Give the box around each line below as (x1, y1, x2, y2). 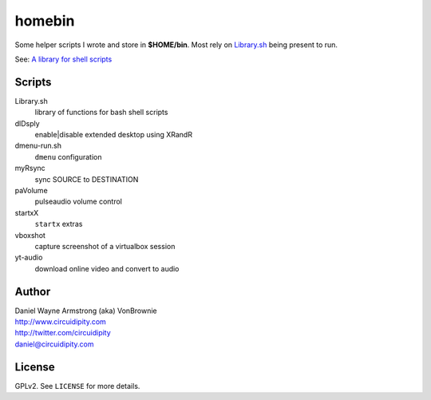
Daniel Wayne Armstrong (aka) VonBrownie (14, 306, 157, 315)
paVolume (14, 185, 48, 195)
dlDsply (14, 118, 40, 128)
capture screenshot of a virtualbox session (34, 241, 176, 251)
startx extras (34, 220, 83, 229)
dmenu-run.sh (14, 141, 61, 151)
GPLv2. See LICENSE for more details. (14, 381, 140, 390)
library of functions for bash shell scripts (34, 108, 168, 117)
